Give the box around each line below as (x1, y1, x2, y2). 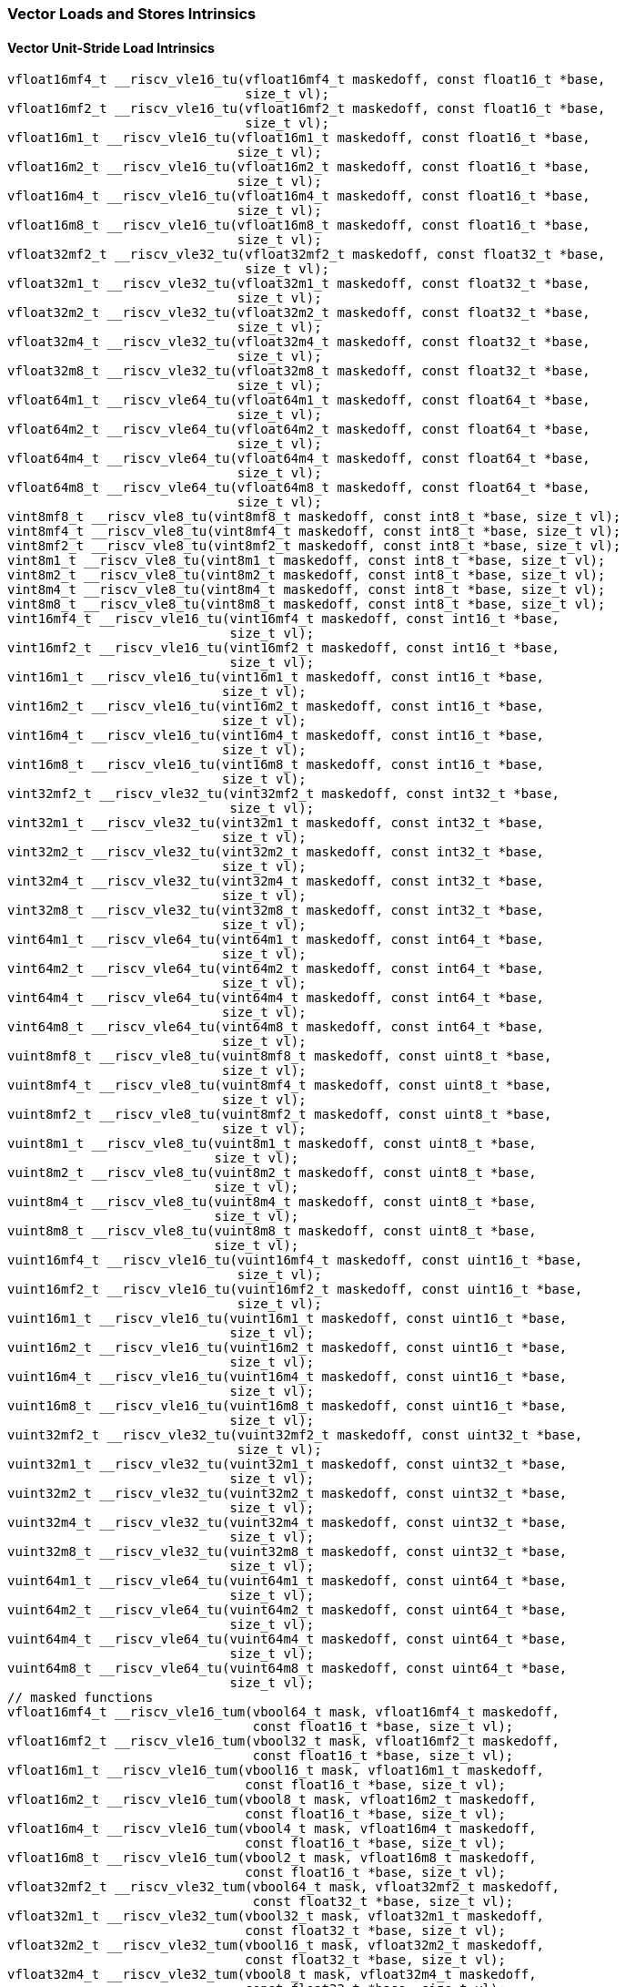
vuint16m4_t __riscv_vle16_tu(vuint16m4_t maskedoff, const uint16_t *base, (7, 1369, 568, 1385)
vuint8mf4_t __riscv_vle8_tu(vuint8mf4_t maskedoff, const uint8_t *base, (7, 1078, 552, 1093)
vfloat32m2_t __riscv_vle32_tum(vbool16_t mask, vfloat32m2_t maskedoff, (7, 1938, 545, 1953)
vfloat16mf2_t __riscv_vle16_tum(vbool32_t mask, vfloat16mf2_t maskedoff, (7, 1734, 559, 1749)
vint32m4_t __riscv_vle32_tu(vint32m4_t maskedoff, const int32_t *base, (7, 874, 545, 889)
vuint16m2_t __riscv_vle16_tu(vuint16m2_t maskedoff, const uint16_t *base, (7, 1340, 568, 1356)
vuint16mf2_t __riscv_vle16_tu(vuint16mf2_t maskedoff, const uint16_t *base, (7, 1282, 583, 1297)
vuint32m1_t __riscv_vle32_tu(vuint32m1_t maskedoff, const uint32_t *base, (7, 1457, 568, 1472)
